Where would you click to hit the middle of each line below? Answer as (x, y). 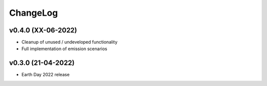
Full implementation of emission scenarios (64, 49)
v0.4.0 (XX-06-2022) (43, 30)
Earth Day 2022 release (45, 75)
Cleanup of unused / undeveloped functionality (69, 42)
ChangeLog (33, 13)
